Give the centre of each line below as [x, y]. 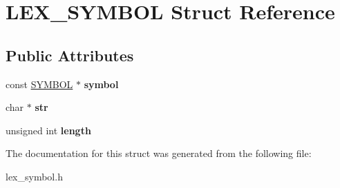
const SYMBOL [39, 84]
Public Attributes [70, 55]
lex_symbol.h [34, 176]
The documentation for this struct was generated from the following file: [159, 153]
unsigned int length [48, 130]
